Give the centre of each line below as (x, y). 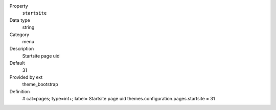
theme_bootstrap (40, 85)
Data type (20, 20)
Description (22, 49)
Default (17, 63)
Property (19, 6)
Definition (20, 91)
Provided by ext (26, 77)
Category (19, 34)
